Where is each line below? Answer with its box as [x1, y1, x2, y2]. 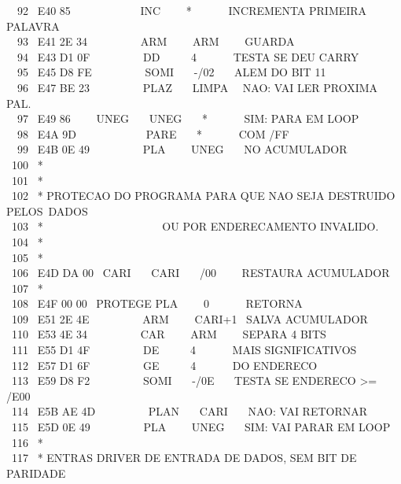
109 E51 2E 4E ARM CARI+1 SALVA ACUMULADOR [11, 310, 368, 327]
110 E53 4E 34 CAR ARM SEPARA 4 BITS [11, 326, 326, 342]
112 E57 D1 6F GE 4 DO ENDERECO [11, 357, 318, 373]
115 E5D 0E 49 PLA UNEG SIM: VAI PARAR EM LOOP [11, 419, 391, 435]
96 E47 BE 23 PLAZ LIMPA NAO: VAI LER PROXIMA [17, 79, 378, 95]
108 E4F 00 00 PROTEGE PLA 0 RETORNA [11, 295, 303, 312]
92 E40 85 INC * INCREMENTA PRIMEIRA [17, 2, 367, 18]
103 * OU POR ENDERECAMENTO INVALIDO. [11, 218, 379, 235]
